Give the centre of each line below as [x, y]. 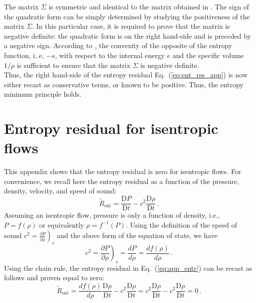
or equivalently [62, 224]
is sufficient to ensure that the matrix [73, 65]
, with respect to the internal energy [110, 55]
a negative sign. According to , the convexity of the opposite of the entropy [118, 45]
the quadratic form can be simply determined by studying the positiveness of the [127, 16]
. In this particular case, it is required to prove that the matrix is [131, 26]
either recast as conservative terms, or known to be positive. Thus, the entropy [124, 84]
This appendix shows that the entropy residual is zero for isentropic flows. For [123, 171]
